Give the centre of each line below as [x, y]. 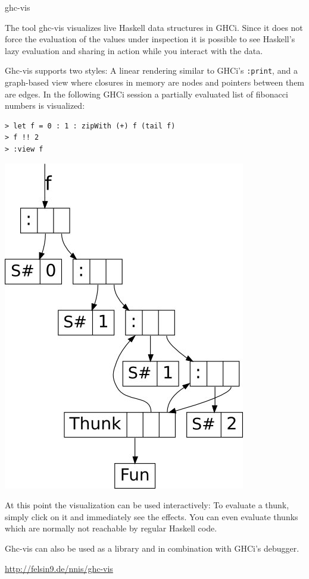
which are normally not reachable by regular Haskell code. [111, 528]
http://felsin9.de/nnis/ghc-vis [59, 568]
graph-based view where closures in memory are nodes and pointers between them [155, 82]
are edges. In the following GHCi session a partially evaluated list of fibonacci [146, 94]
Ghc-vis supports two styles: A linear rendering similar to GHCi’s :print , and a [151, 70]
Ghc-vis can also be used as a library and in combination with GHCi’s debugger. [152, 548]
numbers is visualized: [45, 106]
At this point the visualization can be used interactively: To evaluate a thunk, [147, 505]
